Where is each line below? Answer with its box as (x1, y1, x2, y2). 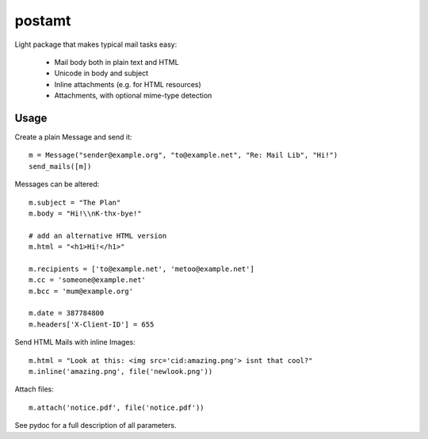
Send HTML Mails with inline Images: (14, 338, 136, 347)
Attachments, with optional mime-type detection (54, 91, 212, 101)
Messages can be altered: (14, 179, 100, 189)
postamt (14, 12, 71, 29)
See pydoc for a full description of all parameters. (14, 421, 177, 430)
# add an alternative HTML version (29, 231, 167, 240)
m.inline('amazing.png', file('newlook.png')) (29, 367, 213, 376)
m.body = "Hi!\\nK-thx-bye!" (29, 208, 142, 218)
